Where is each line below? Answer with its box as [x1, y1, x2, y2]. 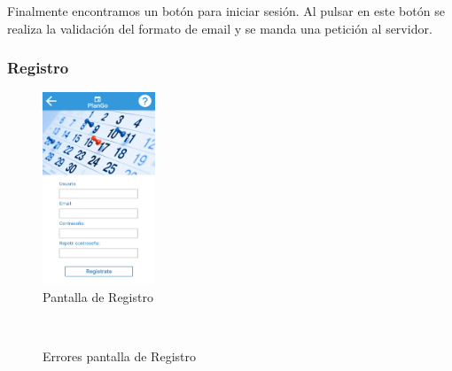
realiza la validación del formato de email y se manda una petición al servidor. [7, 19, 433, 37]
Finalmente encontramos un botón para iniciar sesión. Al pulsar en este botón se [7, 2, 445, 19]
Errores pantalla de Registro [43, 346, 196, 365]
